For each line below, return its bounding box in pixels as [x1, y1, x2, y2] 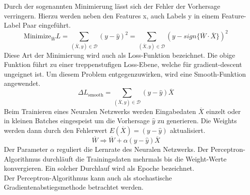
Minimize [24, 33, 51, 40]
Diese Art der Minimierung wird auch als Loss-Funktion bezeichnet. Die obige [4, 49, 235, 60]
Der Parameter [4, 144, 48, 154]
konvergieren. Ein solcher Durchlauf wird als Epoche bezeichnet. [4, 163, 194, 173]
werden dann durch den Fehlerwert [4, 125, 108, 135]
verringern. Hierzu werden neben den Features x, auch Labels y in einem [4, 10, 219, 20]
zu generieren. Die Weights [157, 115, 237, 126]
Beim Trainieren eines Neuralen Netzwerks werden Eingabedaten [4, 106, 196, 116]
